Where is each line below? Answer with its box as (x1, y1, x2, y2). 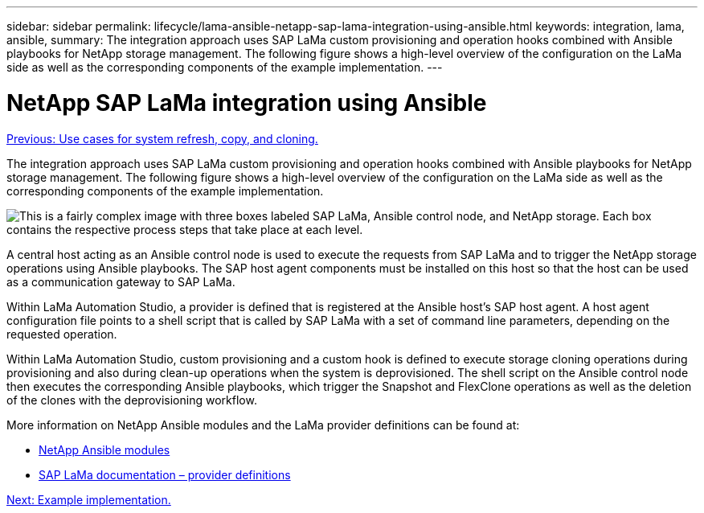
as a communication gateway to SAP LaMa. (6, 274, 235, 289)
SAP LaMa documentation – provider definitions (39, 467, 291, 482)
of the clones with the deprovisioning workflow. (6, 392, 257, 407)
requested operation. (6, 326, 117, 341)
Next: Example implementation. (6, 492, 171, 507)
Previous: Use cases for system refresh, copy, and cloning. (6, 131, 318, 146)
